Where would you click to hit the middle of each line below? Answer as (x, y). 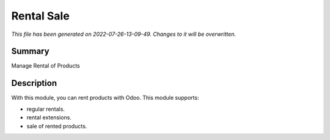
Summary (30, 51)
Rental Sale (40, 16)
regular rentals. (46, 109)
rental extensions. (49, 117)
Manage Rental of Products (46, 66)
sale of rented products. (57, 126)
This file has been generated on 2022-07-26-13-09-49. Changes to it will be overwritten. (124, 34)
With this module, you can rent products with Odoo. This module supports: (105, 98)
